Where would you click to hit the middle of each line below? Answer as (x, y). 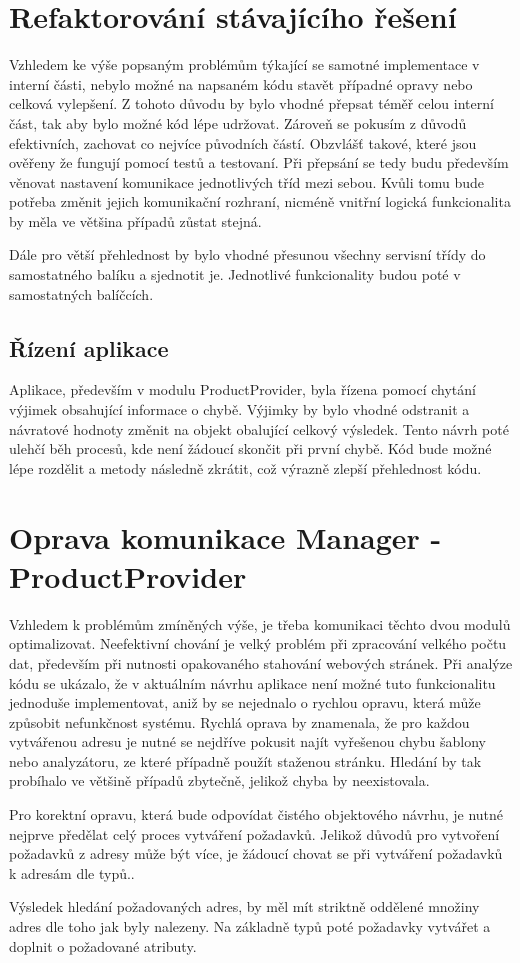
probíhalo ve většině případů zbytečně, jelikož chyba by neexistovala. (219, 780)
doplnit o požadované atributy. (103, 945)
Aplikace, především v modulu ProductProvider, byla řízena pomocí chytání (242, 389)
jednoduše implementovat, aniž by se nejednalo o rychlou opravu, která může (245, 702)
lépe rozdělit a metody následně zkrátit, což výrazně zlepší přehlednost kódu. (245, 467)
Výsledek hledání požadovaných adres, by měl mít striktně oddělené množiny (244, 906)
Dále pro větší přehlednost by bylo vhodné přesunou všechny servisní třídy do (247, 254)
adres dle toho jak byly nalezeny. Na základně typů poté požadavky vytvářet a (250, 926)
